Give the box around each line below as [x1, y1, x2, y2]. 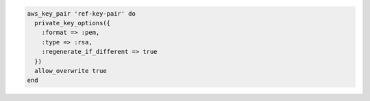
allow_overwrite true [34, 67, 108, 74]
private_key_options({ [34, 19, 111, 27]
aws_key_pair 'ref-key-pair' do [27, 10, 136, 17]
